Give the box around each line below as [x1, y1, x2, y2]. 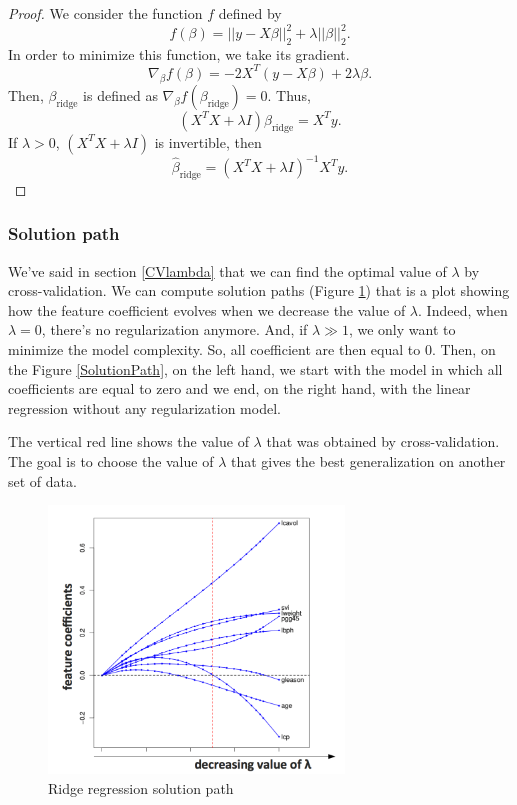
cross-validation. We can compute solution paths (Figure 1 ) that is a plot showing [8, 280, 510, 301]
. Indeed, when [418, 299, 508, 320]
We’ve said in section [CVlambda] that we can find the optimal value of [8, 260, 447, 281]
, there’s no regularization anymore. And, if [41, 319, 308, 340]
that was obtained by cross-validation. [266, 431, 500, 452]
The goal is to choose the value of [8, 451, 214, 472]
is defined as [83, 84, 158, 105]
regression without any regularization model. [8, 397, 281, 418]
